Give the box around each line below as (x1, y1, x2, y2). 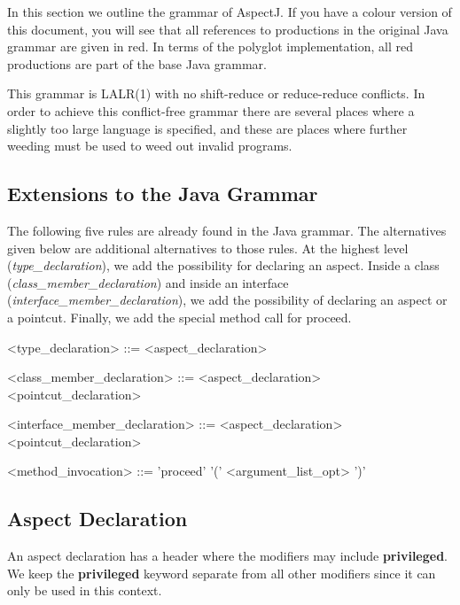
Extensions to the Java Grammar (7, 180, 318, 207)
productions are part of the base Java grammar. (7, 54, 267, 73)
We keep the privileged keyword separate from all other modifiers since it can (7, 563, 436, 582)
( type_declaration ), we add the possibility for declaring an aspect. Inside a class (7, 256, 440, 275)
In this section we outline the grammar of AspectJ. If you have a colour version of (7, 3, 452, 20)
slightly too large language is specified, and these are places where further (7, 119, 408, 137)
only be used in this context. (7, 581, 162, 600)
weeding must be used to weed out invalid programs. (7, 136, 292, 155)
